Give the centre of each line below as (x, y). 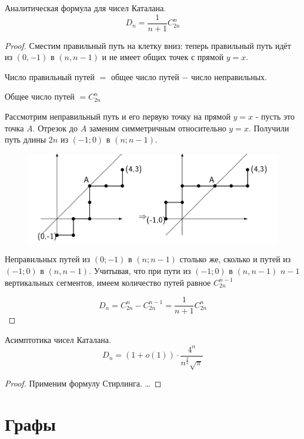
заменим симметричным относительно (158, 128)
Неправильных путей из (48, 259)
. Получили (269, 128)
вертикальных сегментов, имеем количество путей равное (108, 282)
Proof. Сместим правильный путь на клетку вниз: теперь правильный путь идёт (148, 45)
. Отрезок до (55, 128)
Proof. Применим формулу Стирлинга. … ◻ (83, 383)
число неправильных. (229, 76)
